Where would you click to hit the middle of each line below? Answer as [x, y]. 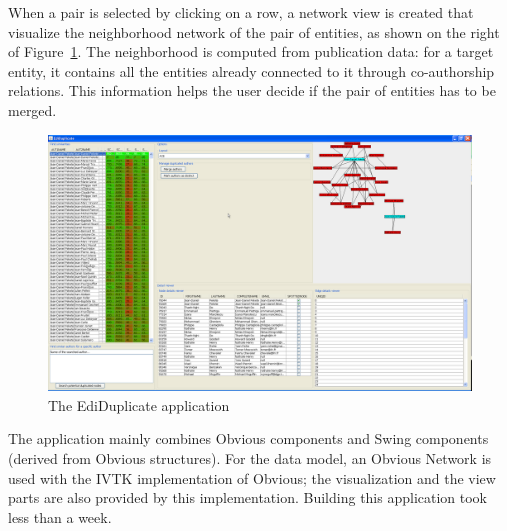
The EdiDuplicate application [139, 404]
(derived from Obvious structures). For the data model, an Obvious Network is [250, 458]
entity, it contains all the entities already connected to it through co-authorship [251, 70]
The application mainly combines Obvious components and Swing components [248, 438]
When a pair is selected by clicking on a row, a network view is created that [241, 12]
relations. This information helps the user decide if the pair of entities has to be [252, 90]
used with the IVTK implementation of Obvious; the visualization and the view [252, 477]
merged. [32, 109]
